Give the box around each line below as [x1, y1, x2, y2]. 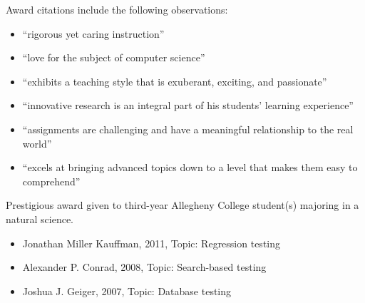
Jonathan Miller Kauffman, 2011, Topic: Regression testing [22, 235, 281, 250]
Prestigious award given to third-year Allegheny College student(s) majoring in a [6, 197, 359, 212]
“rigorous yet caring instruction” [22, 26, 165, 41]
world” [22, 135, 52, 150]
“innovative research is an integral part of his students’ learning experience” [22, 98, 354, 113]
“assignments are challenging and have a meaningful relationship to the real [22, 121, 354, 136]
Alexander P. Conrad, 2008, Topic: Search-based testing [22, 260, 267, 274]
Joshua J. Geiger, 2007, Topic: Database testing [22, 283, 232, 298]
